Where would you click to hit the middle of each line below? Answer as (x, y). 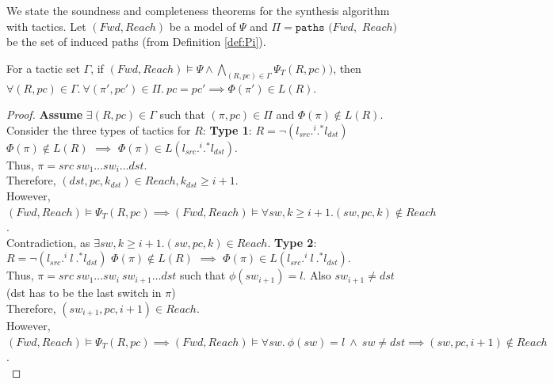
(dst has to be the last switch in (84, 293)
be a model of (202, 26)
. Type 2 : (292, 242)
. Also (317, 275)
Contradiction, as (48, 242)
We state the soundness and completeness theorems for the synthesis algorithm (198, 10)
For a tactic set (43, 68)
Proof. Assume (45, 114)
